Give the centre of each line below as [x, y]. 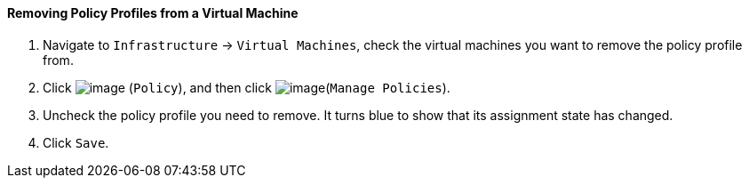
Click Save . [76, 142]
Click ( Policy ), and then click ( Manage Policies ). [247, 87]
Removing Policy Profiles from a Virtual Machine [153, 13]
